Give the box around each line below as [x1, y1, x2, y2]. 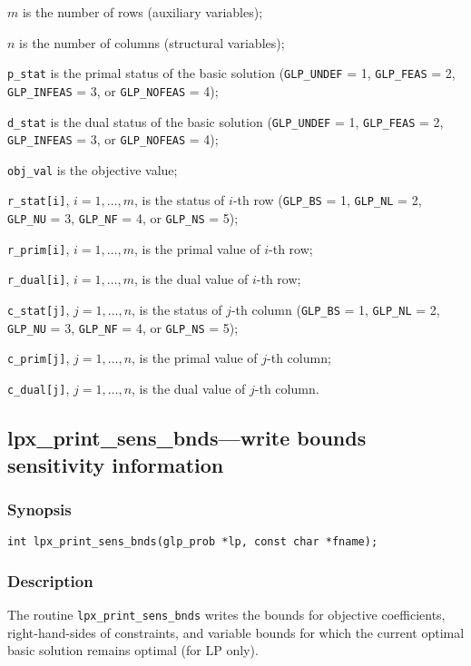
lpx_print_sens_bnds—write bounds [7, 424, 367, 452]
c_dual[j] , [7, 379, 70, 398]
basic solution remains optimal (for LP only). [7, 641, 259, 660]
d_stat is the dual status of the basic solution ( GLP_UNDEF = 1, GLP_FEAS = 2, [7, 112, 444, 131]
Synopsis [7, 497, 72, 520]
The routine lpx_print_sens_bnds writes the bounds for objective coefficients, [7, 604, 446, 623]
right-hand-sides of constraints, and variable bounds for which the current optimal [7, 622, 465, 642]
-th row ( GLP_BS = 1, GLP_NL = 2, [232, 191, 422, 210]
